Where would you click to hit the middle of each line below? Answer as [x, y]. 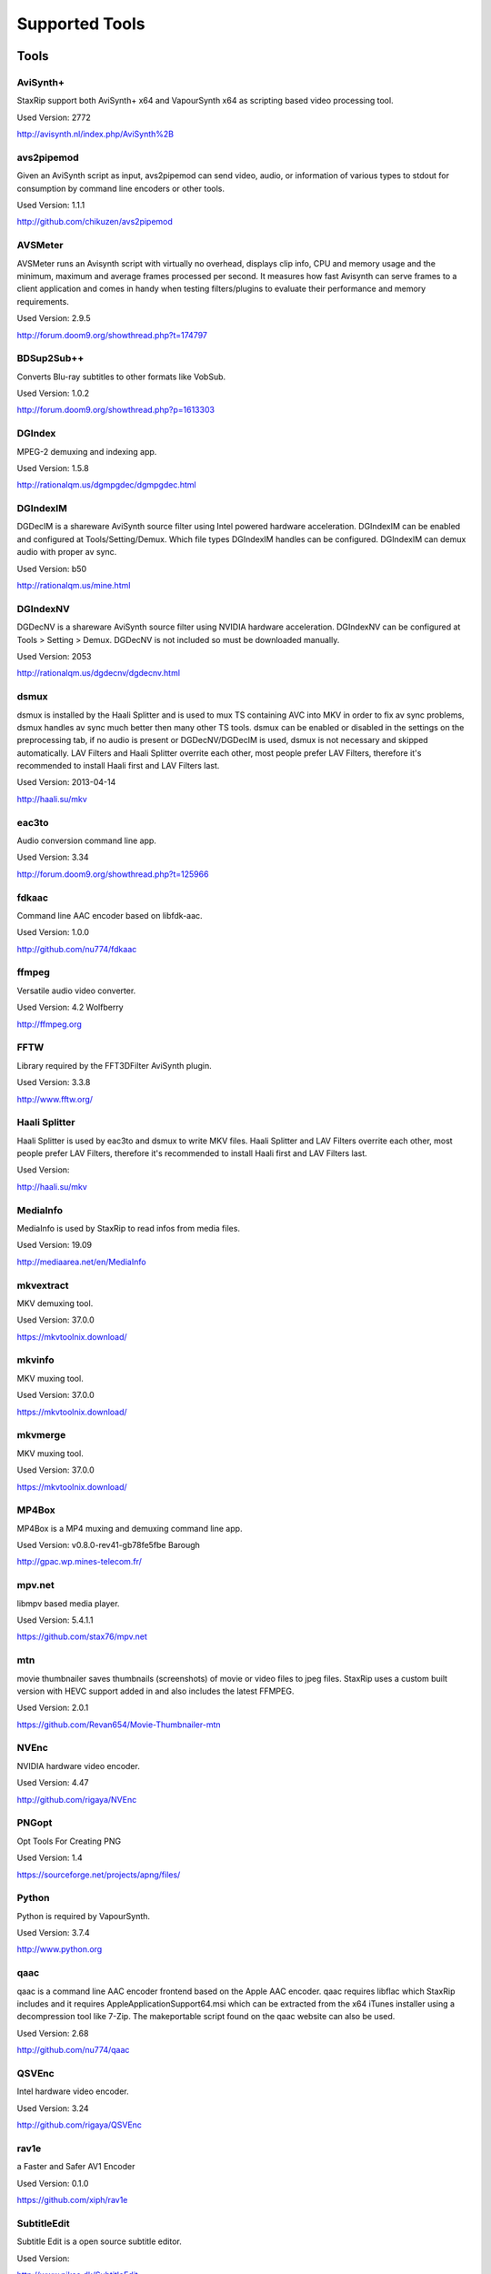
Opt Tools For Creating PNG [69, 1841]
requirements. [43, 301]
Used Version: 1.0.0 [53, 932]
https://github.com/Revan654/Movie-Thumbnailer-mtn [119, 1725]
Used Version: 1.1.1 [51, 206]
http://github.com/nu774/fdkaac [77, 949]
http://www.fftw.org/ [55, 1099]
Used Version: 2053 [54, 656]
